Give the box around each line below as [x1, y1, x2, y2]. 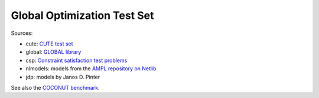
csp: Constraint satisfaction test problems [25, 57, 128, 64]
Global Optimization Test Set [11, 9, 154, 22]
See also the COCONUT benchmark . [11, 84, 100, 91]
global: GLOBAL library [25, 48, 82, 55]
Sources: [11, 30, 33, 37]
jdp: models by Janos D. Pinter [25, 73, 100, 80]
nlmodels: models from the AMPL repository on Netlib [25, 65, 157, 72]
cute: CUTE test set [25, 40, 73, 47]
